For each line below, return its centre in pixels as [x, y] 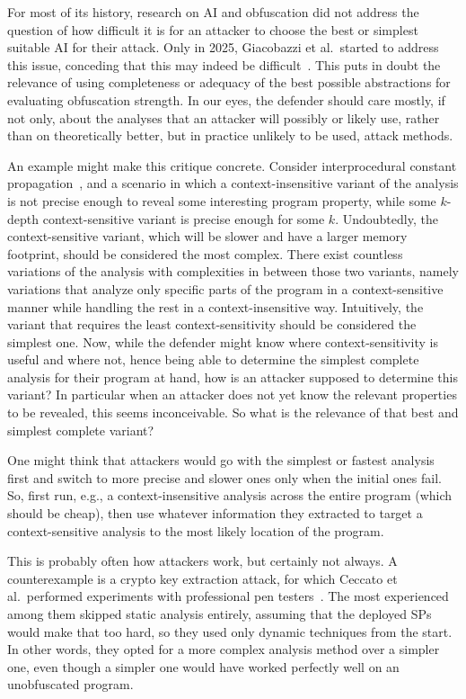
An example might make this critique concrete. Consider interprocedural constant [232, 165]
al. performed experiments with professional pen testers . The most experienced [228, 596]
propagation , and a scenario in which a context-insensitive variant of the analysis [233, 183]
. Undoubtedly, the [387, 218]
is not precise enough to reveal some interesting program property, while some [222, 200]
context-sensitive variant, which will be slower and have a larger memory [207, 236]
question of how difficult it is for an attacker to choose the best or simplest [213, 29]
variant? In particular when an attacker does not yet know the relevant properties [232, 394]
